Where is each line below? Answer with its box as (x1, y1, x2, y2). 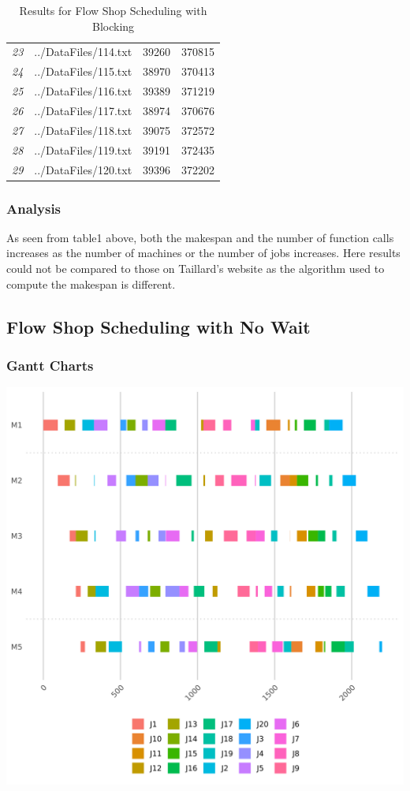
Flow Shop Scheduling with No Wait (6, 314, 311, 338)
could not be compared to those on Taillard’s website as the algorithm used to (6, 260, 385, 276)
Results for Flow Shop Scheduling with (19, 2, 207, 18)
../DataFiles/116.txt (34, 83, 132, 99)
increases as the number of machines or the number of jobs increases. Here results (6, 244, 401, 261)
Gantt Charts (6, 355, 94, 375)
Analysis (6, 198, 61, 218)
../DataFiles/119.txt (34, 141, 132, 158)
